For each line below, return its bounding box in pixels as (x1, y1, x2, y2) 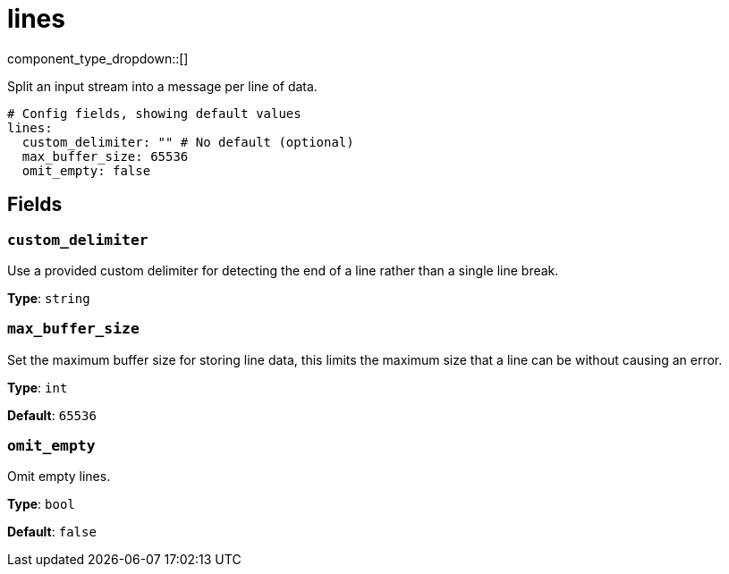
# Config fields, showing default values (7, 106, 301, 121)
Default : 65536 (7, 407, 97, 423)
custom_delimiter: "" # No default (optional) (21, 134, 354, 149)
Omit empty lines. (7, 468, 111, 485)
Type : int (7, 379, 68, 395)
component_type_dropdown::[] (7, 50, 189, 66)
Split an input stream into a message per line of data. (7, 78, 318, 94)
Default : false (7, 524, 97, 540)
